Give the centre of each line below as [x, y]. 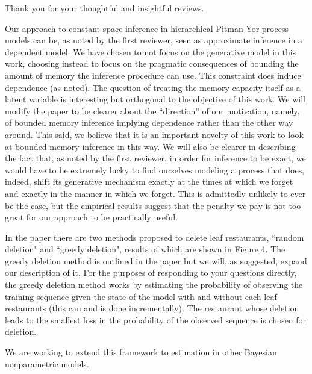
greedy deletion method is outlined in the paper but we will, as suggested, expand [156, 260]
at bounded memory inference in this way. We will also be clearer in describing [150, 146]
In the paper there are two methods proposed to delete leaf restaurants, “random [154, 237]
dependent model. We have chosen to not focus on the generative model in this [151, 51]
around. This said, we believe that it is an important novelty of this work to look [154, 134]
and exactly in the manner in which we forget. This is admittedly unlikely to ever [155, 193]
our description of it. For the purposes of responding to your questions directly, [151, 273]
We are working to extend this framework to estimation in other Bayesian [141, 352]
